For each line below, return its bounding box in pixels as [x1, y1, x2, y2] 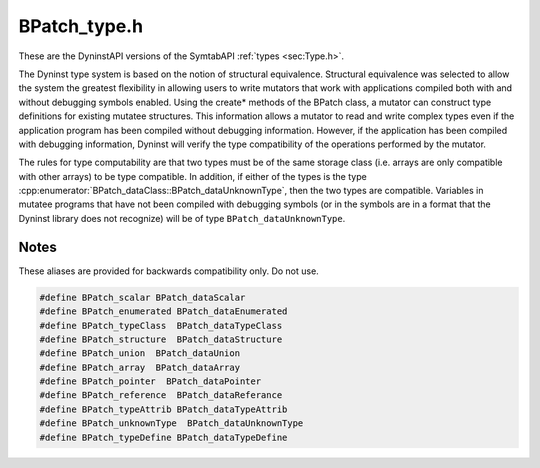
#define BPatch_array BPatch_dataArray [39, 361, 240, 373]
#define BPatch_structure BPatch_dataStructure [39, 333, 283, 345]
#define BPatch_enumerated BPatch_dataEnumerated [39, 306, 288, 317]
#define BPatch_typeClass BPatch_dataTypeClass [39, 320, 283, 331]
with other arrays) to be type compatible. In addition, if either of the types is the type [18, 170, 367, 182]
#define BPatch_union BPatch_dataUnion [39, 348, 240, 359]
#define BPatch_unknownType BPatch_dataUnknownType [39, 418, 304, 429]
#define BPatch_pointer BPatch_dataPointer [39, 376, 262, 387]
